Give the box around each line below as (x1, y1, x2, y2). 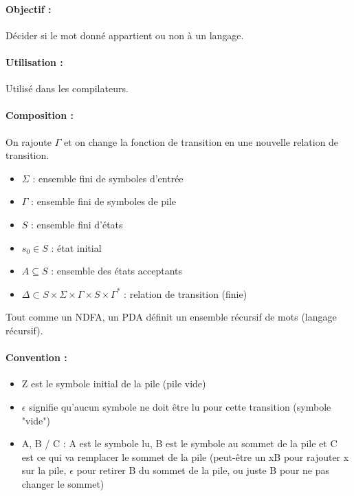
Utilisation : (5, 54, 63, 69)
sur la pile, (21, 463, 67, 477)
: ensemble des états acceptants (51, 263, 183, 278)
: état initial (51, 240, 102, 255)
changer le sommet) (21, 476, 104, 490)
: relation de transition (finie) (124, 286, 247, 301)
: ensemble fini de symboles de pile (31, 194, 177, 208)
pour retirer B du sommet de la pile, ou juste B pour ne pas (76, 463, 330, 477)
